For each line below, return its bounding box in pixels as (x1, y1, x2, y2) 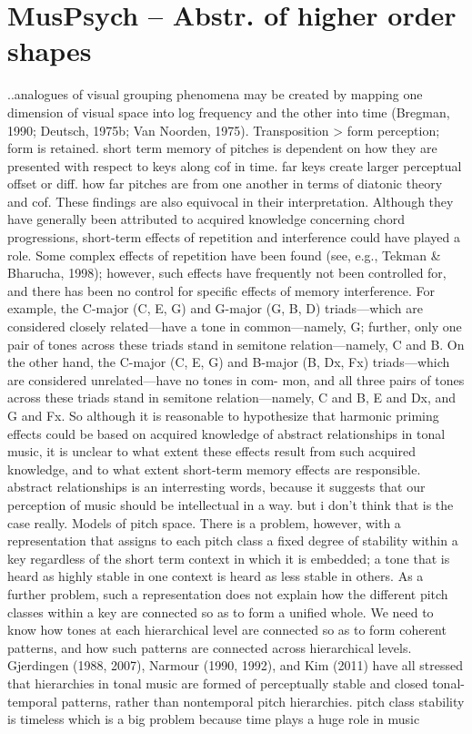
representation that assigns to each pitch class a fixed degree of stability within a (7, 531, 458, 550)
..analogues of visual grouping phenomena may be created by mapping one (7, 85, 423, 104)
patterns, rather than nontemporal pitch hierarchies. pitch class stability (61, 691, 465, 710)
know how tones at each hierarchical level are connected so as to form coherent (7, 620, 447, 639)
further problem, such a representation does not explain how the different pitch (7, 584, 448, 603)
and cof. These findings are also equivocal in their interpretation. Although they (7, 191, 454, 210)
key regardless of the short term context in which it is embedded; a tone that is (7, 548, 450, 567)
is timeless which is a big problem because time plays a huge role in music (7, 709, 420, 729)
